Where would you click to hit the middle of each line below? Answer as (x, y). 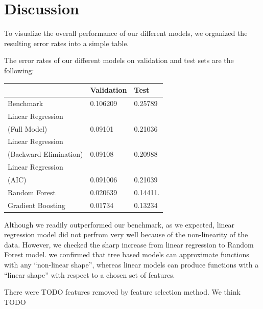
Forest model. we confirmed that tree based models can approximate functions (127, 254)
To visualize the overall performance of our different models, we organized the (126, 33)
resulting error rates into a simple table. (67, 43)
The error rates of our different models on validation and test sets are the (119, 60)
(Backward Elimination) (45, 154)
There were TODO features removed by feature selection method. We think (122, 292)
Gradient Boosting (37, 205)
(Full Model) (28, 128)
